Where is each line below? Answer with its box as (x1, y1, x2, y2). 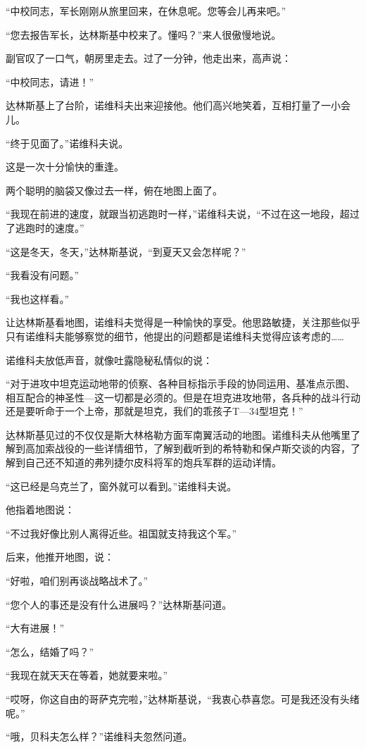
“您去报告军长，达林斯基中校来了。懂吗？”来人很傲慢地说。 (6, 27, 282, 42)
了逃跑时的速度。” (6, 220, 84, 235)
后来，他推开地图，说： (6, 549, 114, 564)
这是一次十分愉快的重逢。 (6, 159, 124, 174)
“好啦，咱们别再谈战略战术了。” (6, 573, 149, 588)
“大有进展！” (6, 621, 65, 635)
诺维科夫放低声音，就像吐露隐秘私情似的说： (6, 352, 213, 367)
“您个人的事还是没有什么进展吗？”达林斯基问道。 (6, 597, 232, 611)
